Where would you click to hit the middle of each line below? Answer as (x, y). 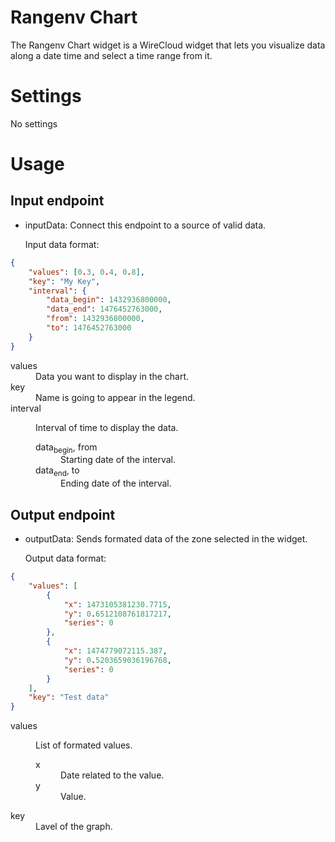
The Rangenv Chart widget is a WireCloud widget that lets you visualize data (168, 45)
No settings (34, 123)
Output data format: (65, 558)
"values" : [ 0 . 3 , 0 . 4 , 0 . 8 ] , (87, 272)
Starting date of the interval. (118, 460)
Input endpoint (57, 201)
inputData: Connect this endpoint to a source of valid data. (145, 225)
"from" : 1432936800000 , (95, 319)
